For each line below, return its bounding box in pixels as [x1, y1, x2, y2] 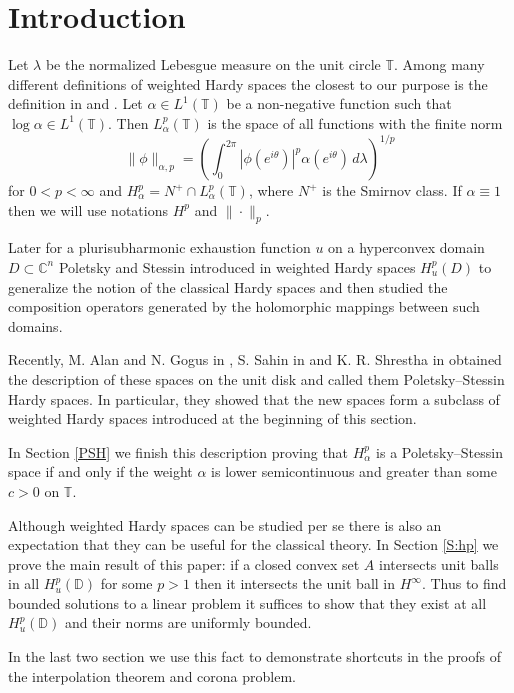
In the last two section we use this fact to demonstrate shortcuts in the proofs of [8, 646, 502, 667]
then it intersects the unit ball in [194, 573, 396, 594]
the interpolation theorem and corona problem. [8, 665, 296, 686]
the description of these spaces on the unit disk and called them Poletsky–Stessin [8, 368, 505, 389]
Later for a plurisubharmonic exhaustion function [8, 237, 311, 258]
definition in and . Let [8, 93, 143, 114]
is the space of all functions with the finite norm [207, 112, 503, 133]
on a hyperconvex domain [328, 237, 485, 258]
